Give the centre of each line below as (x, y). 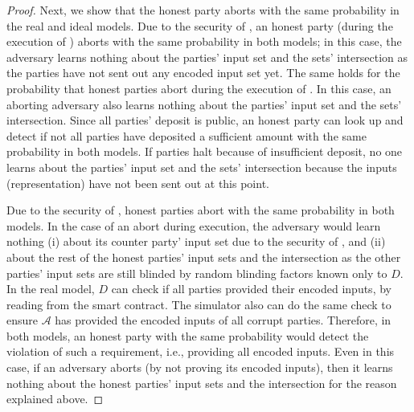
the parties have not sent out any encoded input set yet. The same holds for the (203, 73)
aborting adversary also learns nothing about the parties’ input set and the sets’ (204, 104)
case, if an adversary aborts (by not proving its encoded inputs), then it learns (200, 367)
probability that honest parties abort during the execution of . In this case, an (199, 88)
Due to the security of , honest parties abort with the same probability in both (201, 210)
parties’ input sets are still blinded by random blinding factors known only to (197, 273)
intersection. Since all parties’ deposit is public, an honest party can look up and (205, 120)
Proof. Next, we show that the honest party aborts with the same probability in (203, 10)
